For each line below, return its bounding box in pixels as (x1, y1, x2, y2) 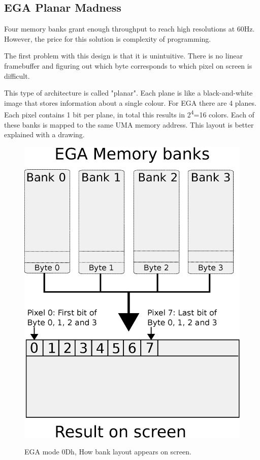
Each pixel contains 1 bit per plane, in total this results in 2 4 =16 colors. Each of (4, 108, 254, 120)
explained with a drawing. (4, 129, 85, 140)
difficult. (4, 70, 30, 81)
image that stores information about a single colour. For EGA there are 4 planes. (4, 97, 256, 108)
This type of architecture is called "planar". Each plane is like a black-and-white (4, 87, 253, 98)
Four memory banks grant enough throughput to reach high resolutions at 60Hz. (4, 23, 255, 34)
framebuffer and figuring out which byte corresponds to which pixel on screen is (4, 60, 252, 71)
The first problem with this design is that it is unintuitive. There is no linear (4, 50, 243, 61)
